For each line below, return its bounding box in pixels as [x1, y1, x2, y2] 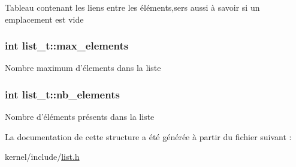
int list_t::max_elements [5, 38, 129, 53]
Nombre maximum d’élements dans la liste [5, 61, 161, 74]
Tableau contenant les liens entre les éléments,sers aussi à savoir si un [5, 1, 260, 13]
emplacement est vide [5, 13, 84, 25]
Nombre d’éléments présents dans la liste [5, 110, 155, 123]
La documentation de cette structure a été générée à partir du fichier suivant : [5, 130, 292, 143]
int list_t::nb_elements [5, 86, 120, 101]
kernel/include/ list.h [5, 150, 80, 163]
